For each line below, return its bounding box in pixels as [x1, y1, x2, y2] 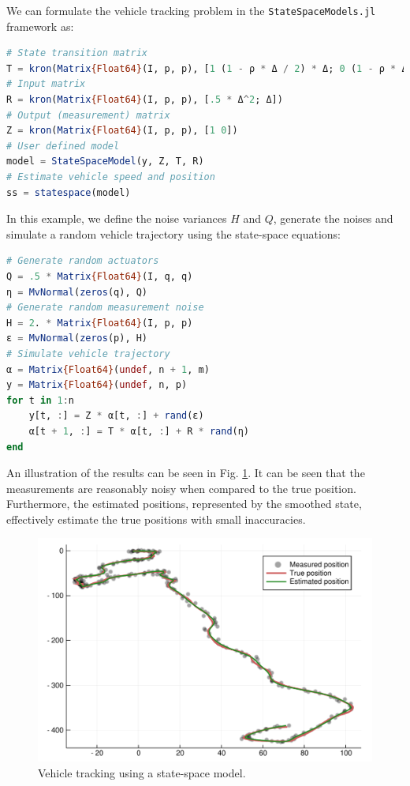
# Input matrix [6, 78, 86, 90]
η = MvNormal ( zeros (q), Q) [6, 286, 148, 298]
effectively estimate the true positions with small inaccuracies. [6, 510, 306, 527]
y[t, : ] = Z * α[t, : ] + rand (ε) [28, 410, 204, 422]
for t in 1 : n [6, 394, 74, 406]
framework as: [6, 17, 74, 34]
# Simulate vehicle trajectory [6, 348, 170, 359]
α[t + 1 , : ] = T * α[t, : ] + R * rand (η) [28, 425, 250, 437]
